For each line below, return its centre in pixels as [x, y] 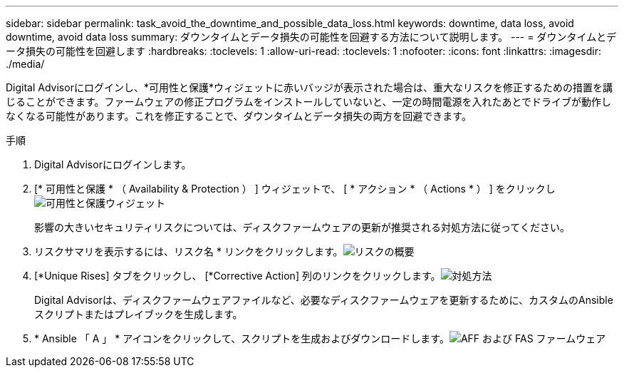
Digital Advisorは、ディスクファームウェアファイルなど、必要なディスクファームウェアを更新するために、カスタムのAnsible [324, 300]
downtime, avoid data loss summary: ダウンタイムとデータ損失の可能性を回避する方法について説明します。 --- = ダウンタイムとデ [311, 37]
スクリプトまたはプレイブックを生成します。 [139, 314]
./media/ [25, 64]
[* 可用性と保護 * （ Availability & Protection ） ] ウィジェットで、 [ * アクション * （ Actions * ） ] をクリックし [295, 189]
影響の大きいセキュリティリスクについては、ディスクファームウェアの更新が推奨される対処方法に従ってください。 [302, 227]
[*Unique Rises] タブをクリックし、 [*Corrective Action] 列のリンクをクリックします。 [238, 276]
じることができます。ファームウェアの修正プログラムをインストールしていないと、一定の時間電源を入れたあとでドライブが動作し [309, 102]
